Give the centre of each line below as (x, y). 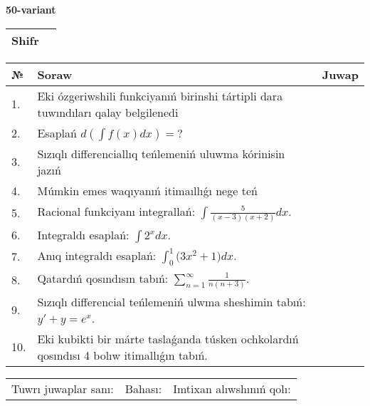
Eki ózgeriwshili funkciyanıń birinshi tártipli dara (160, 95)
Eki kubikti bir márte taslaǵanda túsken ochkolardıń (168, 338)
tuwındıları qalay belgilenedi (108, 112)
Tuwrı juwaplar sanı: (63, 388)
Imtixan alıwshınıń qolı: (232, 388)
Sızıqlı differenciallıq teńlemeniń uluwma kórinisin (161, 153)
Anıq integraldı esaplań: (97, 255)
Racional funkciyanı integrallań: (116, 211)
